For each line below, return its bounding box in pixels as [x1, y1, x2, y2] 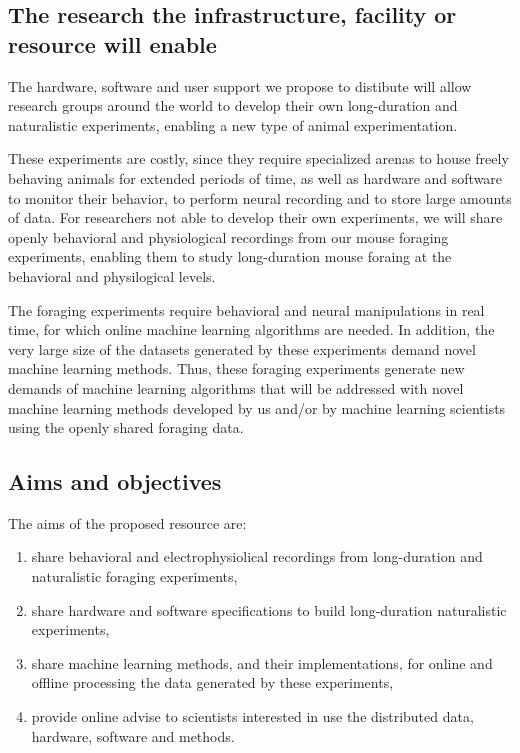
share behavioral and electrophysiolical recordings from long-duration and [31, 546, 483, 567]
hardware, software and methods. [31, 725, 235, 746]
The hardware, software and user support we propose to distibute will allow [8, 75, 472, 96]
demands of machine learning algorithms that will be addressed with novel [8, 377, 464, 398]
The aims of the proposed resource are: [8, 512, 247, 533]
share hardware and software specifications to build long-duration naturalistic [31, 599, 507, 620]
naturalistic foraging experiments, [31, 566, 238, 587]
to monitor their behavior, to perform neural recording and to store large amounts [8, 187, 512, 208]
